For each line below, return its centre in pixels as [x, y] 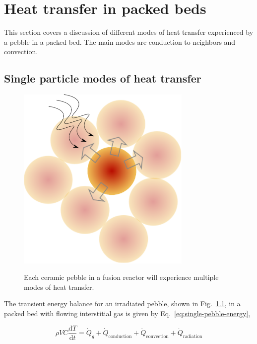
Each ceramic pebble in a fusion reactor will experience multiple [121, 277]
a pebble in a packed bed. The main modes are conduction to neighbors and [120, 42]
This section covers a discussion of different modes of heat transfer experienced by [129, 32]
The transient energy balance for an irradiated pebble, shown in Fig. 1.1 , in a [122, 303]
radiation [193, 336]
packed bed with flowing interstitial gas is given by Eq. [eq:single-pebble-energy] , [127, 313]
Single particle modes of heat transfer [103, 78]
